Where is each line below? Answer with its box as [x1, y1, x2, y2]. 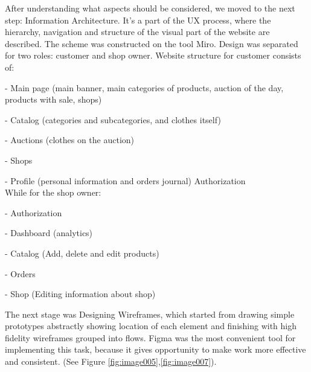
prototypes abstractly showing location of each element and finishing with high [5, 319, 297, 332]
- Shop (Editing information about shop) [5, 287, 156, 300]
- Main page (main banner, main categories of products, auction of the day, [5, 81, 284, 94]
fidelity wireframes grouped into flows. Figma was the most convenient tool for [5, 331, 296, 344]
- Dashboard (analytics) [5, 226, 93, 239]
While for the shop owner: [5, 186, 101, 199]
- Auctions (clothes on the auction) [5, 133, 135, 146]
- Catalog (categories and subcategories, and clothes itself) [5, 113, 221, 126]
